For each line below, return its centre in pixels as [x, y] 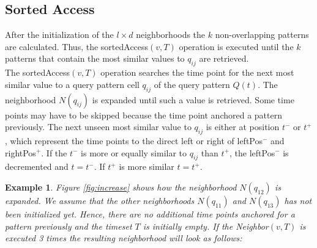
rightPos [21, 152]
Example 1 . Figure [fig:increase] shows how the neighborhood [121, 187]
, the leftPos [252, 152]
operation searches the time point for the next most [197, 72]
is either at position [243, 127]
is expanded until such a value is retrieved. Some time [193, 99]
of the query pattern [192, 84]
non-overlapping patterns [262, 35]
